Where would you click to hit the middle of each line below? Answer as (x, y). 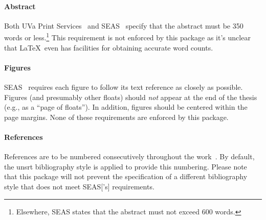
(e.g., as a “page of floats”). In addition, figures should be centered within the (126, 107)
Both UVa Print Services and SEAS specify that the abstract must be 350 (124, 25)
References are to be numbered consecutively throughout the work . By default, (129, 156)
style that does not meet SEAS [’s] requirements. (79, 186)
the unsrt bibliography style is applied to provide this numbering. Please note (126, 166)
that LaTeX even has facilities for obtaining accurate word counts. (109, 47)
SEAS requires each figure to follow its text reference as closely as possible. (124, 87)
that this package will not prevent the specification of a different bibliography (126, 176)
